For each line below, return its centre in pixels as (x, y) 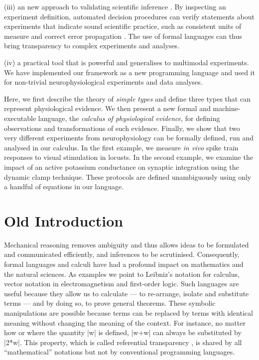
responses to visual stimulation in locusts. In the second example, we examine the (129, 157)
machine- (227, 108)
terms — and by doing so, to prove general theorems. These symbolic (110, 303)
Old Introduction (64, 220)
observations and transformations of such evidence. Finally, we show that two (122, 128)
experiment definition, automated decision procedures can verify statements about (129, 16)
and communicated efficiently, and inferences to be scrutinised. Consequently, (122, 254)
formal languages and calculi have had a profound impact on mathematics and (124, 264)
